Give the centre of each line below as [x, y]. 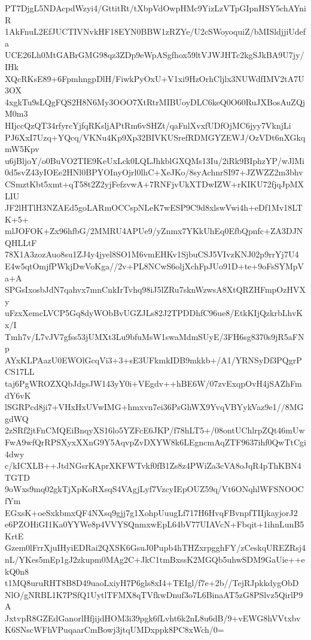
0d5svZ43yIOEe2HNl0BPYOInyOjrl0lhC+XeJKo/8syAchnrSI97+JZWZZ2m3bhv [154, 172]
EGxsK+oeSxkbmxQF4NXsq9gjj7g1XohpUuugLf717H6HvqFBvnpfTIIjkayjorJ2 [151, 512]
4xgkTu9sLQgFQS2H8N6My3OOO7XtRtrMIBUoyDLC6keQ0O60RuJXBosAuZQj [155, 101]
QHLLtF [21, 242]
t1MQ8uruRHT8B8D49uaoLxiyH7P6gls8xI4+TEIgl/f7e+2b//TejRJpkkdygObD [152, 583]
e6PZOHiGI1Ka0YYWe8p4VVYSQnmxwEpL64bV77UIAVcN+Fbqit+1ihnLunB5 [155, 524]
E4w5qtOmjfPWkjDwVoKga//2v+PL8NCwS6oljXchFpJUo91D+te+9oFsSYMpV [155, 266]
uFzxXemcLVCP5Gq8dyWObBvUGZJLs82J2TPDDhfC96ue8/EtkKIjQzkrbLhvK [154, 313]
